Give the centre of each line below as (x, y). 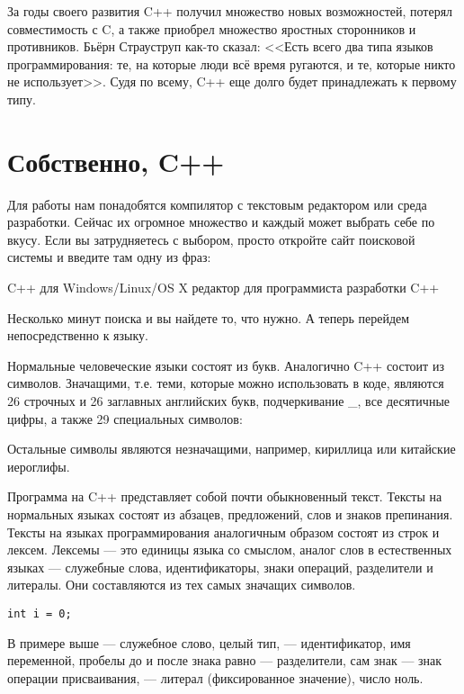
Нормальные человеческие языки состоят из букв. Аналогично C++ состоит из (226, 365)
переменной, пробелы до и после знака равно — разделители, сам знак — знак (225, 660)
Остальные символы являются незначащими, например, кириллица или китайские (232, 449)
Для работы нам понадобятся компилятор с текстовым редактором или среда (217, 204)
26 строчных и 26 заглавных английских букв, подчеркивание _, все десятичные (229, 401)
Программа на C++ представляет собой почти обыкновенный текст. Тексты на (225, 496)
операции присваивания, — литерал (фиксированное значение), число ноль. (215, 677)
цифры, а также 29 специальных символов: (125, 418)
